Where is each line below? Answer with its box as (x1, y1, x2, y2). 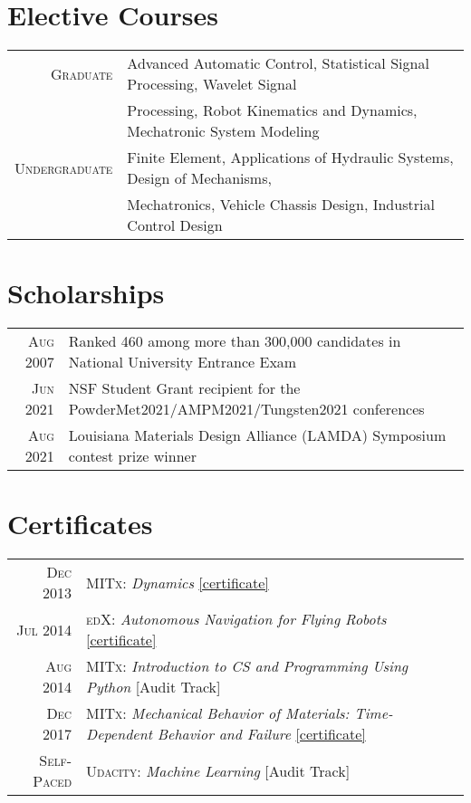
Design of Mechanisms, (127, 167, 272, 189)
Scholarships (7, 274, 165, 311)
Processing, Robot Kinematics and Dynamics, (127, 100, 418, 121)
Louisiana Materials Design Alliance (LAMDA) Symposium (68, 425, 447, 446)
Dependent (86, 723, 153, 745)
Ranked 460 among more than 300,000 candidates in (68, 330, 401, 352)
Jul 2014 (16, 618, 72, 640)
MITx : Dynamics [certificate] (86, 571, 269, 593)
